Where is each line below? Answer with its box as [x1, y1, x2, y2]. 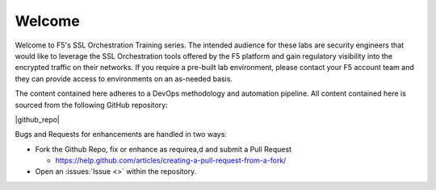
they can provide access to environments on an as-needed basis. [15, 73, 233, 84]
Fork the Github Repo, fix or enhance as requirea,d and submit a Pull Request [35, 144, 292, 154]
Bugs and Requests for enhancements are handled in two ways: [15, 130, 228, 139]
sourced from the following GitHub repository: [15, 100, 169, 109]
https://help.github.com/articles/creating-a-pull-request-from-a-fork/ [55, 155, 287, 165]
